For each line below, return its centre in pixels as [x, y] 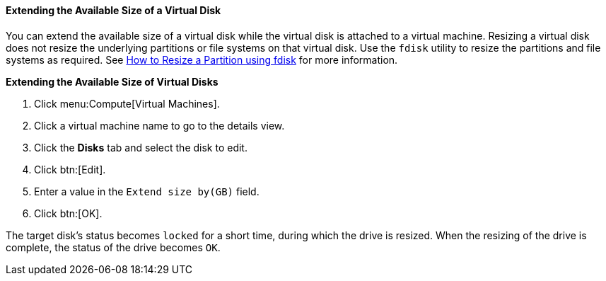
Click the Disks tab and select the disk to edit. [141, 147]
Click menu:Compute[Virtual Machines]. [127, 103]
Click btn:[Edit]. [70, 169]
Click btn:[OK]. [68, 213]
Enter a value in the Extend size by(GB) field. [147, 191]
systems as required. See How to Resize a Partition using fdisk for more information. [202, 59]
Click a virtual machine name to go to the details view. [159, 125]
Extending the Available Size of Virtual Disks [112, 81]
